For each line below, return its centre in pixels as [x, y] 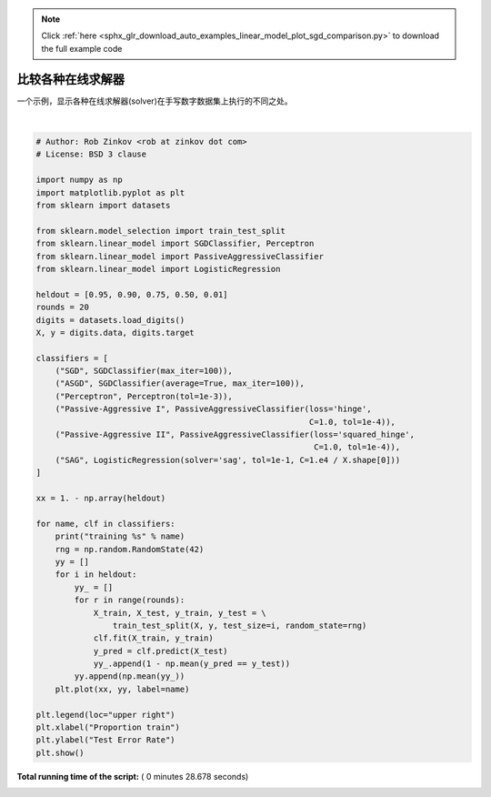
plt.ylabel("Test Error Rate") [106, 740]
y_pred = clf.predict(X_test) [160, 651]
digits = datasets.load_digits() [110, 320]
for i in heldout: [96, 575]
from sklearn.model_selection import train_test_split [160, 231]
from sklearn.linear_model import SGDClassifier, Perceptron [175, 244]
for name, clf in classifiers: [106, 524]
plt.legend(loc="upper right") [106, 715]
